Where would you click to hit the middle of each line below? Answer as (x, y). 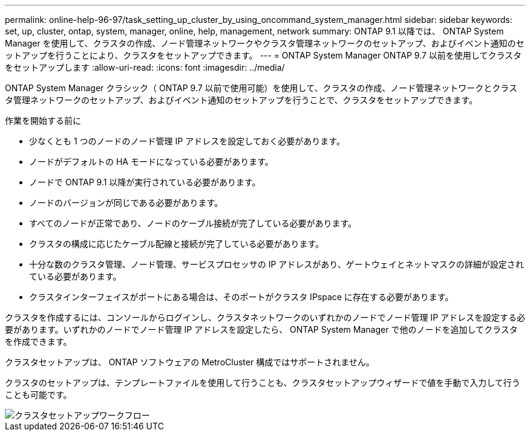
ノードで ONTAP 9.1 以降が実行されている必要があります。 (145, 182)
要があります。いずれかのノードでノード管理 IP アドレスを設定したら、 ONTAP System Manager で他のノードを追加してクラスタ (261, 329)
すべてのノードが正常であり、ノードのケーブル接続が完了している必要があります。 (193, 223)
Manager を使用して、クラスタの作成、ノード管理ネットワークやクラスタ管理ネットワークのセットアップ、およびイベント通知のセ (265, 43)
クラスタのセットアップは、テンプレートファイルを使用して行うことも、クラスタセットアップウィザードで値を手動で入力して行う (263, 383)
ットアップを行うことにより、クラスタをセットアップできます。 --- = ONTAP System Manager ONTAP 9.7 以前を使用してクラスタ (263, 55)
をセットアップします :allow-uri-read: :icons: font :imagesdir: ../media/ (145, 67)
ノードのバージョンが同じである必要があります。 (126, 203)
